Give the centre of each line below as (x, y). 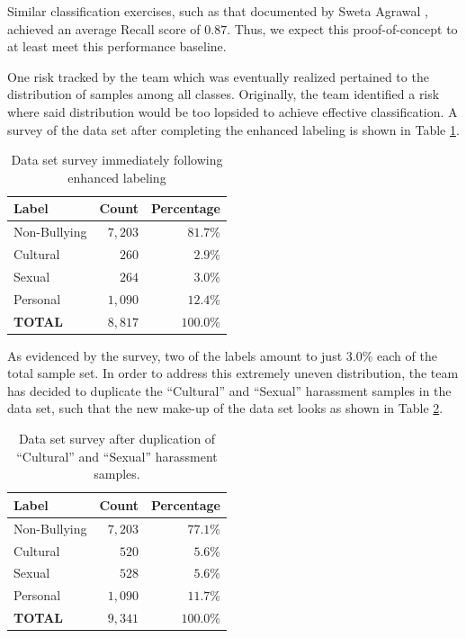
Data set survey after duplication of (117, 439)
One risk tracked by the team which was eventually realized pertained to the (218, 76)
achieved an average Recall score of (104, 28)
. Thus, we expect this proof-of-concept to (342, 28)
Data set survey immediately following (117, 160)
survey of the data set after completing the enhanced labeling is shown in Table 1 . (233, 129)
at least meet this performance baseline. (117, 46)
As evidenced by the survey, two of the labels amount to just (175, 355)
